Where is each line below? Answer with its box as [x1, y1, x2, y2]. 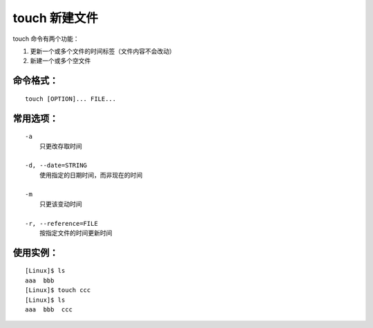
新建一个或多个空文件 [30, 57, 91, 65]
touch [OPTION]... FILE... [25, 95, 117, 103]
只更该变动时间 [39, 200, 82, 208]
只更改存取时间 [39, 142, 82, 150]
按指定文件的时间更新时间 [39, 229, 113, 238]
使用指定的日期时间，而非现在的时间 [39, 171, 143, 179]
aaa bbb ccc [25, 306, 73, 313]
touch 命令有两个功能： [12, 35, 79, 43]
